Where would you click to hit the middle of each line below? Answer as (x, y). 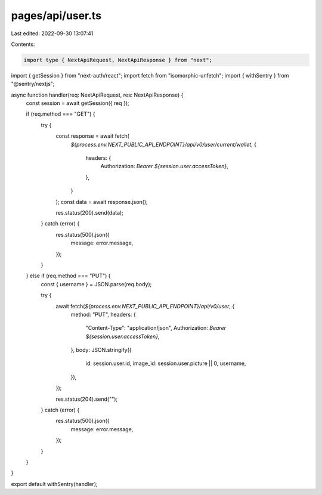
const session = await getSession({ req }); (78, 103)
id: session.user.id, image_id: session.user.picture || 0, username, (166, 363)
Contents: (23, 44)
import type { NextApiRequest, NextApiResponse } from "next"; (118, 60)
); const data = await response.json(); (102, 202)
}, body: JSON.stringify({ (101, 350)
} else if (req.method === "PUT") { (68, 276)
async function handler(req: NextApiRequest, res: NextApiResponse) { (97, 95)
